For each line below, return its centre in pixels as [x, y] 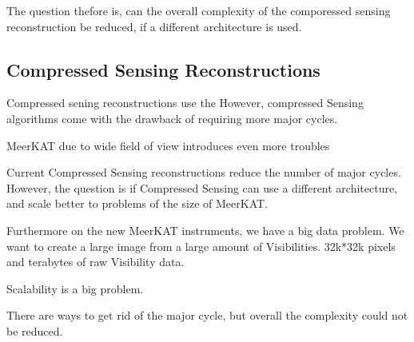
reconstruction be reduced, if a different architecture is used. [154, 26]
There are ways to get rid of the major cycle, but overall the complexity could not [207, 315]
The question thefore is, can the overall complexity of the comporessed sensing [199, 10]
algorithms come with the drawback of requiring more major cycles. [172, 118]
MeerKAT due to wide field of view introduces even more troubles [168, 145]
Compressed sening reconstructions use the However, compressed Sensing [185, 103]
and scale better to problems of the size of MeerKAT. [137, 203]
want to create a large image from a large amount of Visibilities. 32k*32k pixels [201, 246]
